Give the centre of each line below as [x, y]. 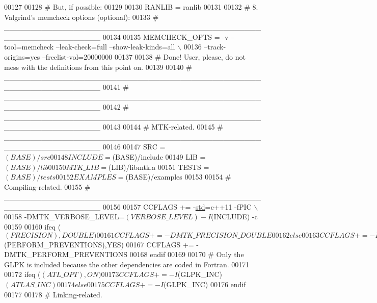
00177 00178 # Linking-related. [53, 294]
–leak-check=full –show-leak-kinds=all [115, 47]
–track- [215, 47]
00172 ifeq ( [22, 274]
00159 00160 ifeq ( [33, 227]
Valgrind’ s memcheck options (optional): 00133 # [82, 17]
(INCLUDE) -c [234, 217]
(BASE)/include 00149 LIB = [159, 156]
